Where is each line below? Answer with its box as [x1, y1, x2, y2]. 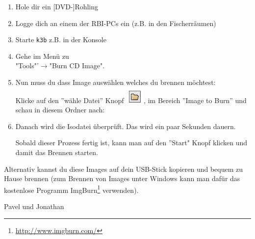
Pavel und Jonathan [4, 201, 64, 212]
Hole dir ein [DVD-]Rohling [15, 1, 99, 11]
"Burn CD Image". [49, 60, 105, 71]
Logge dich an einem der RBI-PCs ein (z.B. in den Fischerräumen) [15, 18, 216, 28]
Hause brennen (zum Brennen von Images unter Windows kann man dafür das [4, 173, 240, 184]
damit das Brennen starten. [15, 147, 98, 157]
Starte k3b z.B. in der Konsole [15, 34, 106, 45]
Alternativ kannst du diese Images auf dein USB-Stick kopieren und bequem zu [4, 163, 243, 174]
